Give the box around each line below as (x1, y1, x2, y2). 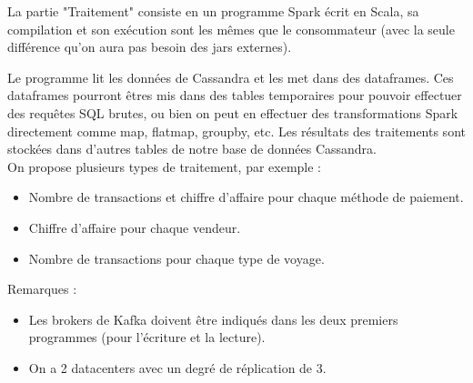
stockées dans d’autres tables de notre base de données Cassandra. (7, 139, 377, 158)
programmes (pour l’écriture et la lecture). (28, 328, 266, 347)
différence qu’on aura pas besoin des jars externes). (7, 37, 292, 56)
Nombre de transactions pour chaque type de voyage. (28, 248, 325, 267)
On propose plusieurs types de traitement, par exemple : (7, 156, 322, 176)
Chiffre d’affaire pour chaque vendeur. (28, 217, 241, 237)
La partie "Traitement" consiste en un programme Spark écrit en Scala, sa (7, 2, 419, 20)
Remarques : (7, 279, 77, 298)
